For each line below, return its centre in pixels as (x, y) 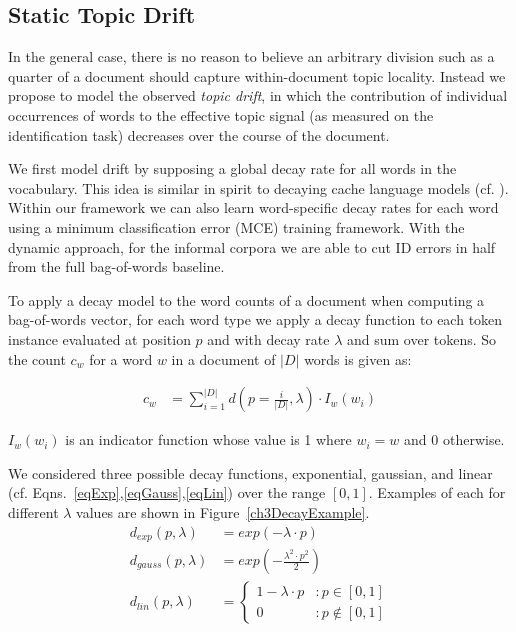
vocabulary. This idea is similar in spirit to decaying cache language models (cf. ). (258, 187)
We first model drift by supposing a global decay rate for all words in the (232, 168)
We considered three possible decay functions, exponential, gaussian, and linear (250, 472)
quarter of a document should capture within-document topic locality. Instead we (257, 75)
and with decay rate (268, 338)
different (33, 511)
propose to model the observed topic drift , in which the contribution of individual (258, 95)
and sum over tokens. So (421, 338)
